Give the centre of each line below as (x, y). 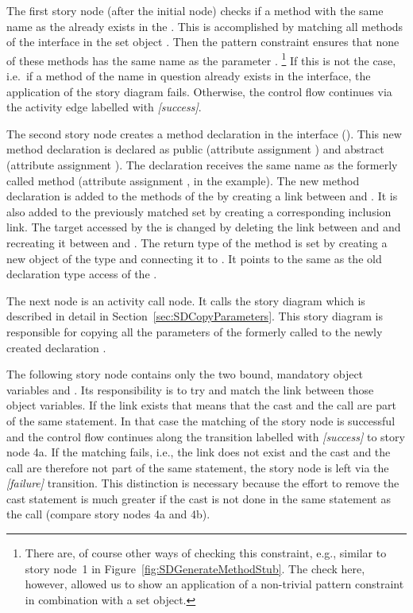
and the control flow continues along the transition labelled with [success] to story (206, 436)
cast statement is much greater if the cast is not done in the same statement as (199, 498)
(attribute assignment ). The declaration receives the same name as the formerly (202, 165)
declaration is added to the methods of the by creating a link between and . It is (202, 196)
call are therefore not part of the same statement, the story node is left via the (198, 467)
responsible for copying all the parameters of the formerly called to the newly (195, 331)
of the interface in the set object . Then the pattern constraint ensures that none (203, 42)
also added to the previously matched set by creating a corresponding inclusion (199, 211)
